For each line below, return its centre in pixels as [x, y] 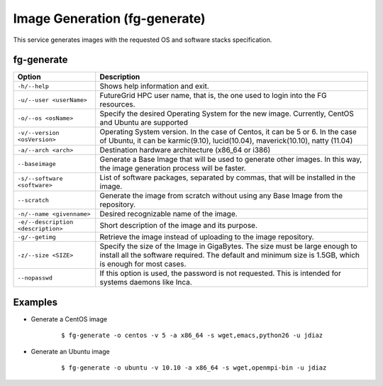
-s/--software [40, 178]
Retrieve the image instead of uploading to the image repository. [207, 237]
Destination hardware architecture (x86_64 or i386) [185, 150]
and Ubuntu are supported [144, 123]
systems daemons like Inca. [146, 282]
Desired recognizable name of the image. [168, 214]
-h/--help [33, 86]
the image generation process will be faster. [173, 168]
